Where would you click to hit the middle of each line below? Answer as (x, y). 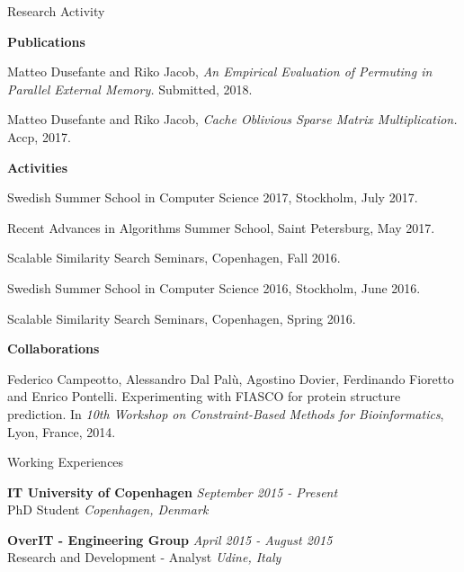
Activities (38, 167)
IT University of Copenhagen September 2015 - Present (173, 492)
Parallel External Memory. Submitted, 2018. (130, 89)
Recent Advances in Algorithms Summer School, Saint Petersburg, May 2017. (221, 227)
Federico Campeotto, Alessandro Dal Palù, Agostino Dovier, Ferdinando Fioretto (231, 378)
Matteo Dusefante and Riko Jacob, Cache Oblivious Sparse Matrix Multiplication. (232, 119)
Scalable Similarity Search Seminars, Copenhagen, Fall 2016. (174, 258)
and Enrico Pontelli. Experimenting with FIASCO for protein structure (204, 396)
